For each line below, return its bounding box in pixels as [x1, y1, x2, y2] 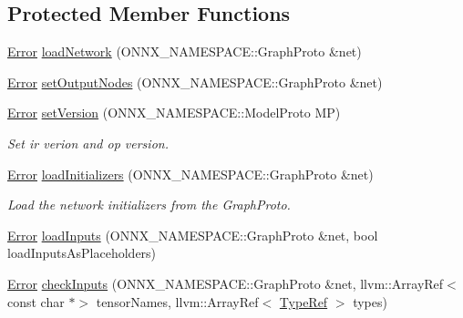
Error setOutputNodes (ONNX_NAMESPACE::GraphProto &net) [7, 72, 383, 91]
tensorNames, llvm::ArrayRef [96, 292, 259, 311]
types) [353, 292, 387, 311]
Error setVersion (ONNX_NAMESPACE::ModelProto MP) [7, 103, 341, 122]
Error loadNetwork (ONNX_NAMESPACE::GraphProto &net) [7, 42, 362, 61]
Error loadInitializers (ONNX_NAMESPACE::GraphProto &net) [7, 164, 374, 183]
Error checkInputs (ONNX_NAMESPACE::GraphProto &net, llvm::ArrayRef [7, 273, 444, 292]
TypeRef [279, 292, 328, 311]
